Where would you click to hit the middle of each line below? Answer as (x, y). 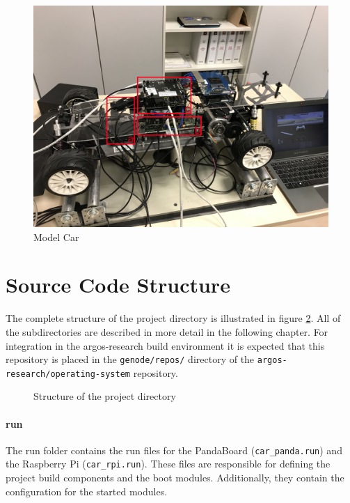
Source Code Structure (118, 285)
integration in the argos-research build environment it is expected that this (165, 345)
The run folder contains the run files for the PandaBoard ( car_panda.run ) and (174, 450)
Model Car (56, 237)
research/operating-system (68, 374)
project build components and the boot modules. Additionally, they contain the (175, 478)
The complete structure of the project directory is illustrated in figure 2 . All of (173, 318)
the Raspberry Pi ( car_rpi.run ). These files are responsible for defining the (168, 464)
